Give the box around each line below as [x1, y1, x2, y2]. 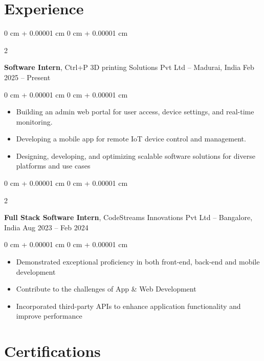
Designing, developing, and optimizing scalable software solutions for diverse [16, 150, 255, 161]
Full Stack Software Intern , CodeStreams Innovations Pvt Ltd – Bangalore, [4, 212, 253, 223]
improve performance [16, 310, 82, 321]
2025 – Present [4, 71, 51, 82]
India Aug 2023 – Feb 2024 [4, 222, 89, 232]
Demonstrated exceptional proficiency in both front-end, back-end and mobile [16, 256, 260, 267]
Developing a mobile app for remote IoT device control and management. [16, 133, 246, 144]
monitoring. [16, 116, 53, 127]
